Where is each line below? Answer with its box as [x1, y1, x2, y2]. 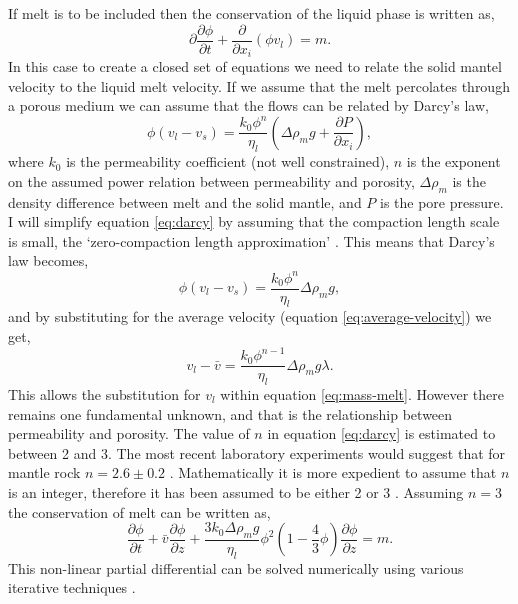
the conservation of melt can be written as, [8, 501, 271, 522]
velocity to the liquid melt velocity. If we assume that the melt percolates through [8, 75, 510, 96]
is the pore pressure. [380, 191, 504, 212]
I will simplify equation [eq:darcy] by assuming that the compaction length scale [8, 211, 500, 232]
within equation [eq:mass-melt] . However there [220, 383, 505, 404]
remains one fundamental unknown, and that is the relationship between [8, 403, 453, 424]
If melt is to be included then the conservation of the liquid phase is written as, [8, 3, 495, 23]
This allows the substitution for [8, 383, 201, 404]
